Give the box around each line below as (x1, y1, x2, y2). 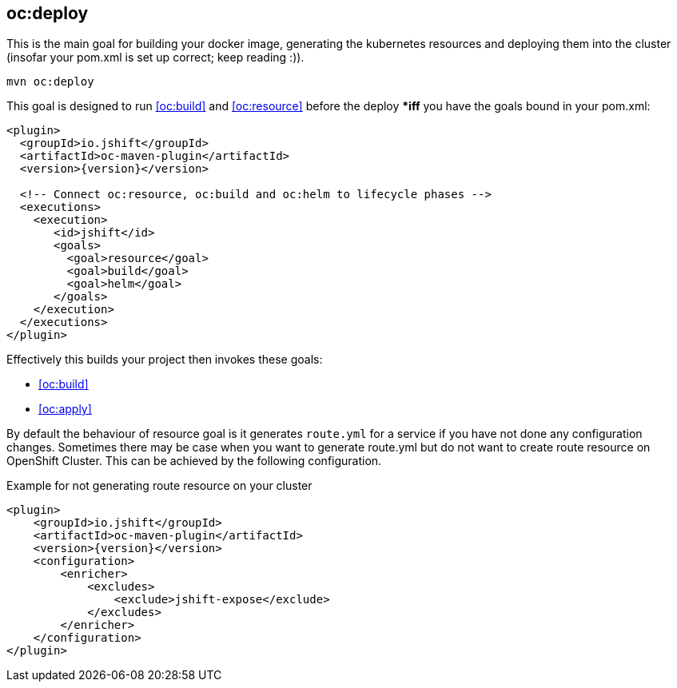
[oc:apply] (38, 402, 92, 416)
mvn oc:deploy (6, 75, 94, 89)
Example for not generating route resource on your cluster (6, 479, 313, 493)
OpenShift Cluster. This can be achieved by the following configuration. (6, 454, 382, 468)
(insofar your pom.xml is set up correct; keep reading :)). (6, 50, 305, 65)
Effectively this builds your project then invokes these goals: (6, 352, 323, 367)
